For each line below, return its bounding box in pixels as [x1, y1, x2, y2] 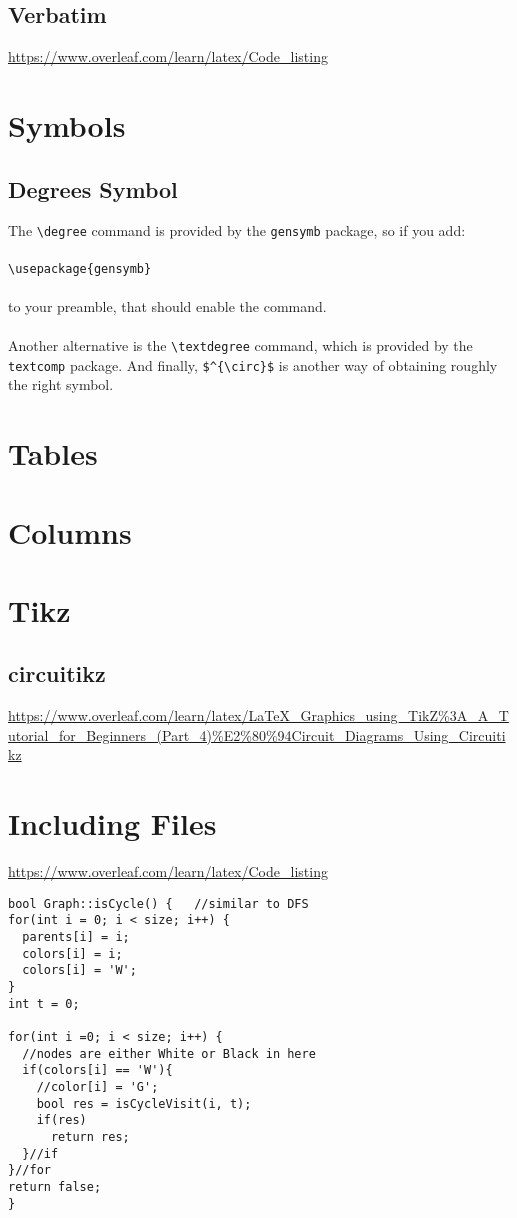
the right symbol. [8, 374, 114, 395]
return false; [8, 1179, 102, 1194]
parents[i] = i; [22, 930, 130, 945]
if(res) [36, 1113, 87, 1128]
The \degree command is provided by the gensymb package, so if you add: [8, 220, 466, 241]
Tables [8, 433, 98, 474]
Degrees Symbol [8, 173, 178, 204]
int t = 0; [8, 996, 80, 1011]
